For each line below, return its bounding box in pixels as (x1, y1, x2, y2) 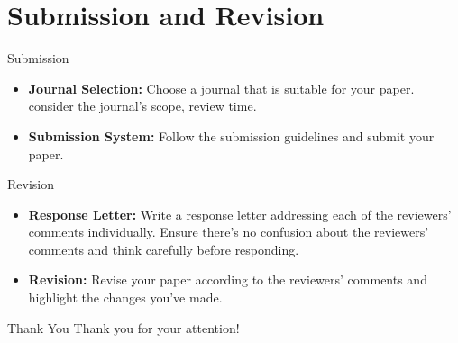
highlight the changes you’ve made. (28, 288, 223, 307)
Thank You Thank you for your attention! (7, 318, 240, 337)
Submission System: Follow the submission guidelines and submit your (28, 126, 435, 145)
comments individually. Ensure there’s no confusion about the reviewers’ (28, 222, 429, 241)
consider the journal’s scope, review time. (28, 96, 257, 115)
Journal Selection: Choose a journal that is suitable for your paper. (28, 78, 415, 97)
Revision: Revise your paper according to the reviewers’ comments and (28, 270, 427, 289)
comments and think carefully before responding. (28, 239, 299, 258)
